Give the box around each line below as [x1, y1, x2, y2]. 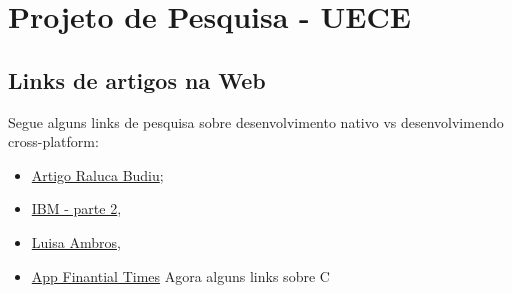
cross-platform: [8, 131, 99, 152]
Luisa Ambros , [31, 231, 121, 252]
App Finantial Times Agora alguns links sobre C [31, 265, 330, 286]
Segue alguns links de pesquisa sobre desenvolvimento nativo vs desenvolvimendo [8, 111, 504, 132]
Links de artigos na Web [8, 64, 266, 95]
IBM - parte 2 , [31, 198, 122, 219]
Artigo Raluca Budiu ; [31, 164, 164, 185]
